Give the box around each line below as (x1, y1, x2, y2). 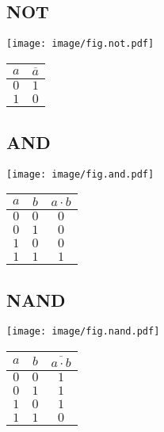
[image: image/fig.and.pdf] (6, 168, 154, 180)
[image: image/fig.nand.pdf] (6, 326, 160, 338)
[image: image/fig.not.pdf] (6, 38, 154, 50)
